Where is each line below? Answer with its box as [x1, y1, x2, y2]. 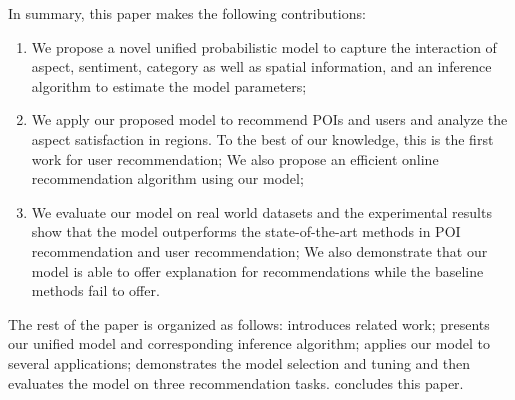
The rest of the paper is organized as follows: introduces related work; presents [8, 313, 490, 334]
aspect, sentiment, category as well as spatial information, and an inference [31, 56, 492, 77]
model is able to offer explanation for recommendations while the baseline [31, 260, 484, 281]
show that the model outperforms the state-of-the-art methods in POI [31, 221, 461, 242]
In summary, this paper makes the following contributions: [8, 3, 366, 23]
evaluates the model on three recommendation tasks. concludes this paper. [8, 372, 464, 393]
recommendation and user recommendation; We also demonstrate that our [31, 240, 488, 261]
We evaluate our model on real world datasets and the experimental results [31, 201, 492, 222]
